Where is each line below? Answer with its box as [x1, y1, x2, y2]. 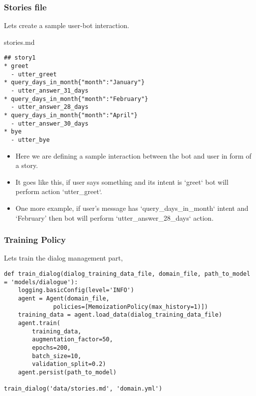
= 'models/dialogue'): [4, 278, 78, 286]
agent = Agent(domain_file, [18, 295, 110, 302]
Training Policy [4, 233, 66, 246]
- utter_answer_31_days [11, 87, 88, 95]
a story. [15, 160, 38, 170]
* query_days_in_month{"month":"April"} [4, 112, 138, 119]
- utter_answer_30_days [11, 120, 88, 127]
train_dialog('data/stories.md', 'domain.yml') [4, 385, 163, 393]
